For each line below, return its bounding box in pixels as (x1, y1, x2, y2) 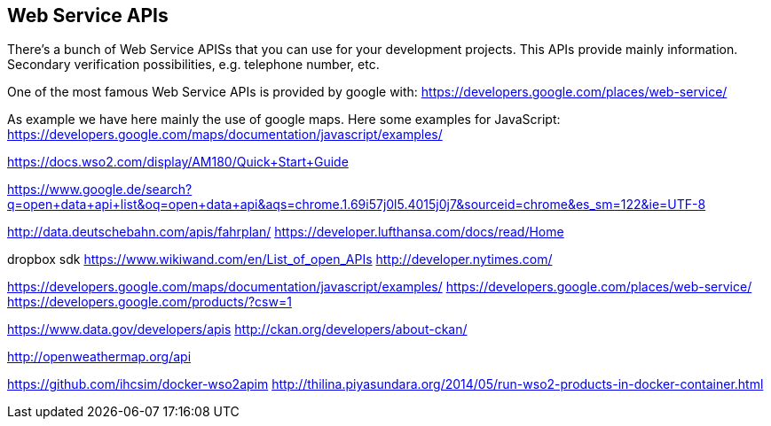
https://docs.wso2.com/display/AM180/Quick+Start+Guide (7, 154, 349, 170)
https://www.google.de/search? (7, 182, 193, 198)
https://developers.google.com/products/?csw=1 (7, 294, 292, 310)
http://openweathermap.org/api (7, 349, 192, 365)
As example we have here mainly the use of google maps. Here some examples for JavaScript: (7, 112, 561, 128)
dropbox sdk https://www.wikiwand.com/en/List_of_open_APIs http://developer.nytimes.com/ (7, 252, 553, 267)
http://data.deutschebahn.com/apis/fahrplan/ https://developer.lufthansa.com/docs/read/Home (7, 224, 564, 240)
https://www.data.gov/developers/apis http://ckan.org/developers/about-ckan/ (7, 321, 468, 337)
